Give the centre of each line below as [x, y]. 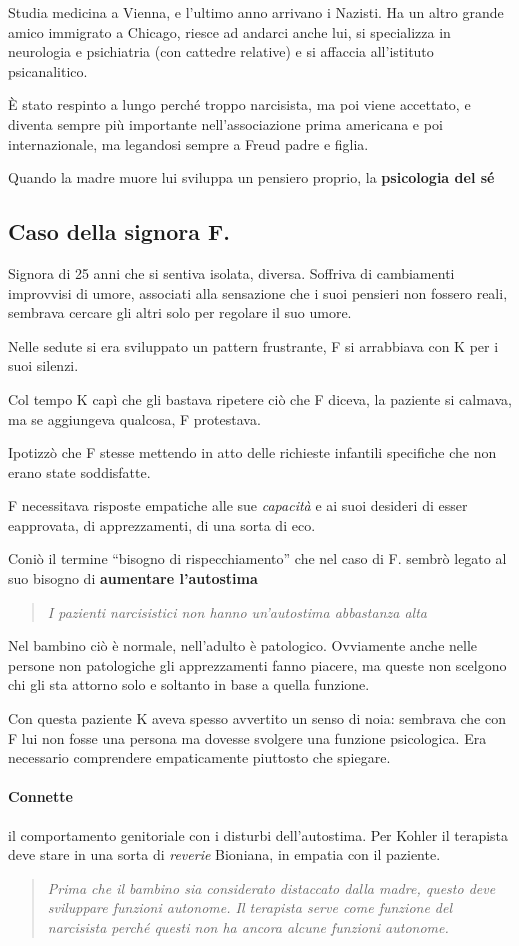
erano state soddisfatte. [79, 471]
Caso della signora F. [119, 231]
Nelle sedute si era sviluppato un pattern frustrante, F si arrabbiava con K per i [253, 345]
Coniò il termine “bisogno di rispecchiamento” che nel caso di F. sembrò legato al [257, 558]
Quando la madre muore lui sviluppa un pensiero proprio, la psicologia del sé [251, 177]
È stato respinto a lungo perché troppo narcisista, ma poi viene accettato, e [239, 104]
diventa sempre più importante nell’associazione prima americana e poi [225, 123]
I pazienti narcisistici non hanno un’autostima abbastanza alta [237, 611]
